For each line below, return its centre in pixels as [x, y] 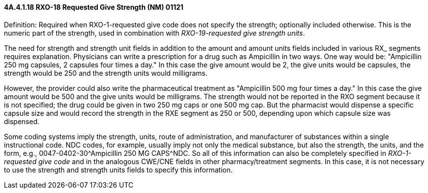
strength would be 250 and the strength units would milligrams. [106, 73]
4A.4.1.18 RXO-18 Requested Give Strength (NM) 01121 [94, 7]
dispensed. [22, 121]
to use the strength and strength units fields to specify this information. [118, 170]
